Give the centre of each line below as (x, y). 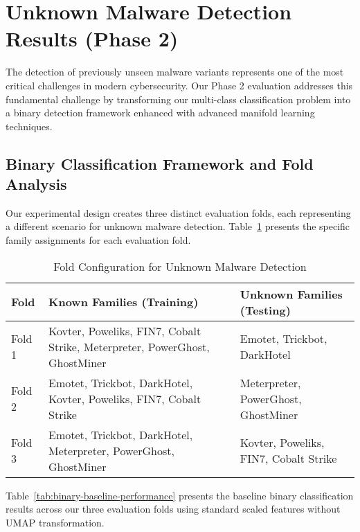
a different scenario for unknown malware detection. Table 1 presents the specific (178, 226)
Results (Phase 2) (92, 38)
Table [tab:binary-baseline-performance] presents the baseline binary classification (180, 495)
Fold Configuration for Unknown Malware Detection (180, 266)
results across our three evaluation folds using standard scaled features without (173, 509)
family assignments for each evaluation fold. (98, 240)
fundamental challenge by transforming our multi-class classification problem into (178, 99)
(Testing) (265, 310)
